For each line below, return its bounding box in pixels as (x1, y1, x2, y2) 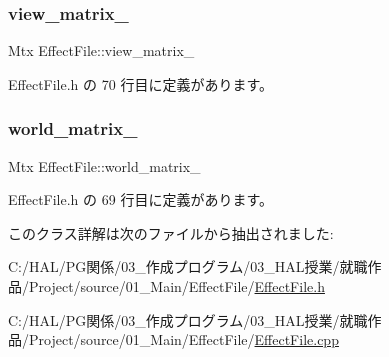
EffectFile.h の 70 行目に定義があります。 (8, 73, 273, 94)
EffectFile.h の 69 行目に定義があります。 (8, 189, 273, 210)
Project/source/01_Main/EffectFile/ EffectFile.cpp (28, 329, 339, 350)
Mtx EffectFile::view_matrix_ (8, 40, 195, 61)
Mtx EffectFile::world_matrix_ (8, 155, 201, 176)
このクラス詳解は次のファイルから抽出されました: (8, 222, 334, 243)
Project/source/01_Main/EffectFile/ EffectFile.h (28, 276, 325, 296)
